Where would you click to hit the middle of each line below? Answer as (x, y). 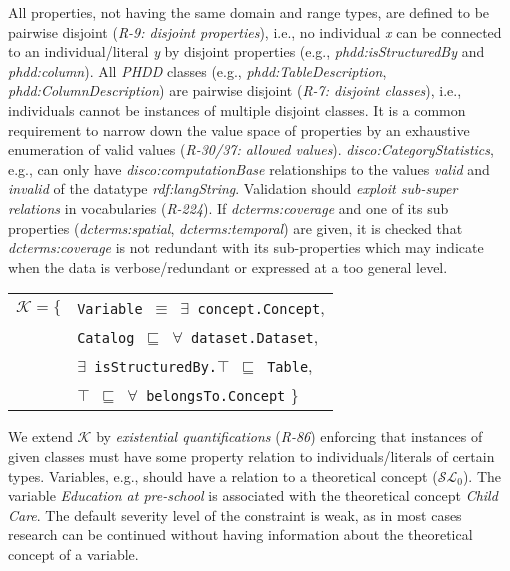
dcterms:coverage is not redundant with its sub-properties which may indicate (246, 247)
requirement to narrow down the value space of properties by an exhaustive (239, 129)
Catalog (106, 338)
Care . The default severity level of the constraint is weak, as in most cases (235, 514)
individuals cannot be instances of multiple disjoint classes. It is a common (237, 109)
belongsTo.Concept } (222, 395)
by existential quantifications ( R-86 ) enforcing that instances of (289, 436)
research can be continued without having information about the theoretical (240, 534)
